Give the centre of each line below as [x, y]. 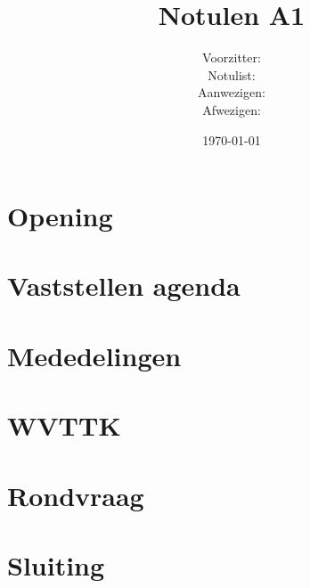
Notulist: [232, 74]
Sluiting [56, 564]
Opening [60, 216]
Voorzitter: [232, 57]
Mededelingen [94, 355]
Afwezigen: [232, 109]
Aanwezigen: [232, 92]
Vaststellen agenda [124, 286]
